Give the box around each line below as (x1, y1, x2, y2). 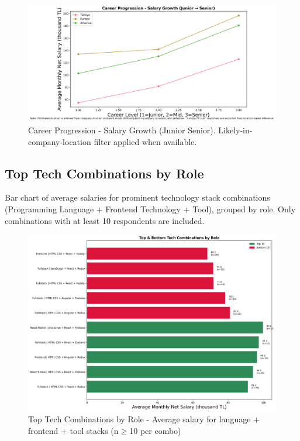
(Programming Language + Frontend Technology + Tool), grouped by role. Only (5, 202, 296, 215)
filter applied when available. (94, 135, 197, 147)
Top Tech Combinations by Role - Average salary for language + (28, 413, 260, 425)
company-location (28, 135, 91, 147)
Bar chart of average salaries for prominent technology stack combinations (5, 191, 270, 204)
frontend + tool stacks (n (28, 424, 119, 436)
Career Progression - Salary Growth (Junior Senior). (28, 124, 216, 136)
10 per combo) (129, 424, 181, 436)
